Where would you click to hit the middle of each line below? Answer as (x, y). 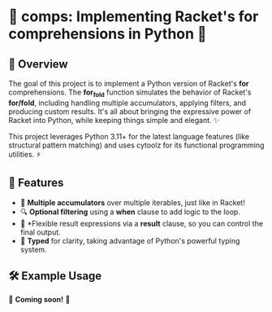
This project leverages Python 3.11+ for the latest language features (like (129, 136)
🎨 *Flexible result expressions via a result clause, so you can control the (142, 223)
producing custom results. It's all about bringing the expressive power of (130, 111)
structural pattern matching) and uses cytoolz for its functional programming (136, 145)
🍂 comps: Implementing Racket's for (134, 17)
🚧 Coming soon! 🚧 (39, 300)
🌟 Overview (38, 64)
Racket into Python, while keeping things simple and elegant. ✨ (114, 120)
